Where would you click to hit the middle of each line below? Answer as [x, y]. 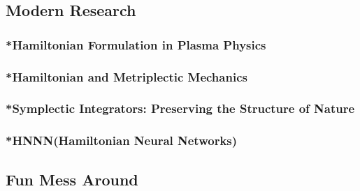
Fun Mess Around [72, 179]
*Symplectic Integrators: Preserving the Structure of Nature [180, 108]
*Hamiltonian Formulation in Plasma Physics [136, 44]
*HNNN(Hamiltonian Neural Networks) [122, 140]
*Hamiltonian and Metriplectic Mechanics [127, 76]
